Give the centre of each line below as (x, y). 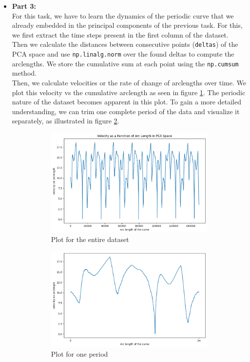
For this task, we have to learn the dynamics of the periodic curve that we (123, 15)
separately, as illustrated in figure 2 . (66, 121)
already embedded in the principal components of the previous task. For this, (127, 25)
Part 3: (24, 6)
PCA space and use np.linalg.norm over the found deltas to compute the (123, 54)
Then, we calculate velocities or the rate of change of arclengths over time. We (129, 82)
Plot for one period (79, 354)
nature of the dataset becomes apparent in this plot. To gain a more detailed (126, 102)
